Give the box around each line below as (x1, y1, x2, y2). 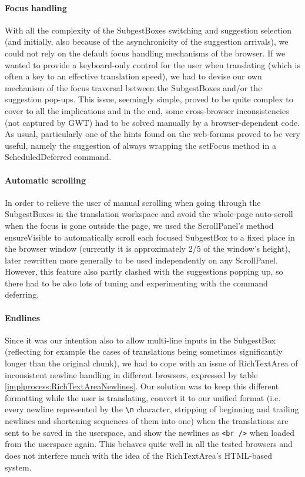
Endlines (5, 311, 41, 323)
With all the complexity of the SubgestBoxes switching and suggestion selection (5, 24, 291, 36)
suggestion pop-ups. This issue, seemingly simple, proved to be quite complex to (5, 93, 293, 105)
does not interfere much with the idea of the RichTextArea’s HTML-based (5, 449, 272, 461)
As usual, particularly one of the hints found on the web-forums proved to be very (5, 128, 300, 140)
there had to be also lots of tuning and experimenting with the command (5, 276, 268, 289)
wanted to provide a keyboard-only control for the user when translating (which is (5, 58, 300, 71)
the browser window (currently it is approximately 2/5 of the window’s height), (5, 242, 290, 255)
